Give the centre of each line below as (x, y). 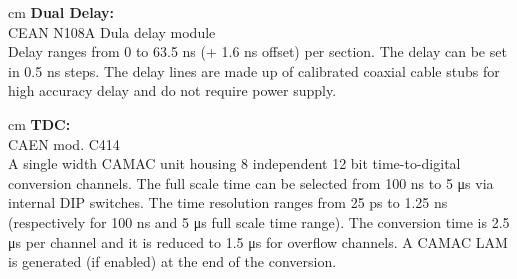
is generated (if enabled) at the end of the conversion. (172, 261)
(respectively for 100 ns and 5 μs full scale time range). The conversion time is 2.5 (259, 221)
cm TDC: (39, 123)
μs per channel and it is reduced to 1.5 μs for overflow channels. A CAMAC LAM (258, 241)
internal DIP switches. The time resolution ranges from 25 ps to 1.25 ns (228, 202)
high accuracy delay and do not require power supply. (172, 90)
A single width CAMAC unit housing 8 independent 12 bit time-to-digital (234, 163)
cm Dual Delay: (61, 12)
